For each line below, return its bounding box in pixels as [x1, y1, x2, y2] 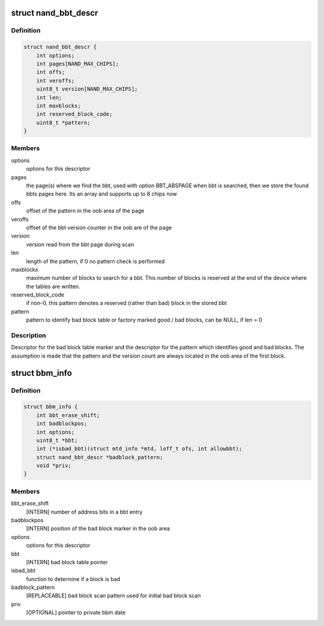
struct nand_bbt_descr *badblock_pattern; [36, 454, 163, 460]
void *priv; [36, 462, 72, 469]
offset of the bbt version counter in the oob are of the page [26, 224, 172, 231]
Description [11, 331, 46, 339]
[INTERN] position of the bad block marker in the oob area [26, 525, 170, 532]
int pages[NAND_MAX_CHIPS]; [36, 60, 119, 67]
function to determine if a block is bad [26, 575, 121, 582]
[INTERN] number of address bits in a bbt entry [26, 508, 143, 516]
